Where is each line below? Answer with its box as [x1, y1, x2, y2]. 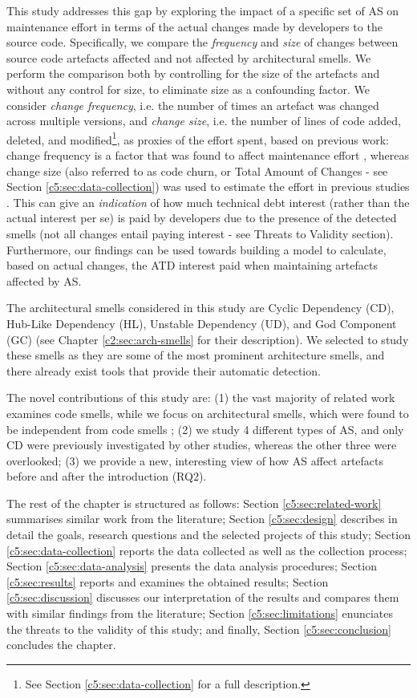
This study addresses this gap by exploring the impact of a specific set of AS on [6, 2, 399, 18]
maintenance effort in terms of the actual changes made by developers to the [6, 18, 383, 34]
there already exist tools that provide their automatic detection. [6, 362, 321, 379]
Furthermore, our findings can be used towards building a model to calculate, [6, 241, 387, 258]
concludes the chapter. [6, 636, 116, 653]
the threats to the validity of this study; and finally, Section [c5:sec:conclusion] [6, 620, 391, 637]
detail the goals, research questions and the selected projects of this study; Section [6, 526, 411, 543]
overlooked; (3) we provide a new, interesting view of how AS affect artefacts [6, 452, 384, 469]
